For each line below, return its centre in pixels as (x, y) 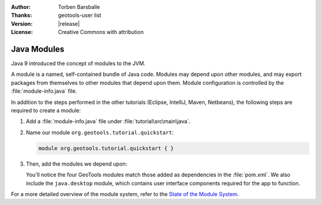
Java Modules (38, 49)
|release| (69, 23)
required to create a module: (46, 111)
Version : (22, 23)
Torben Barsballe (79, 7)
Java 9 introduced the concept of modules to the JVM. (78, 63)
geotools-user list (80, 16)
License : (22, 32)
